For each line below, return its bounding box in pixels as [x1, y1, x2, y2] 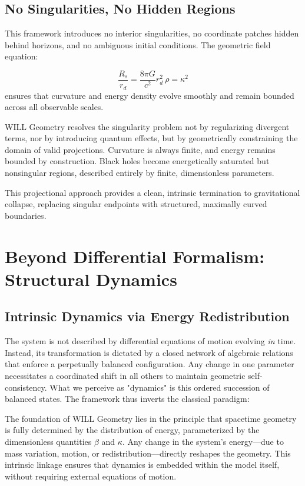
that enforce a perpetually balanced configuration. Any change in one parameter [5, 358, 294, 370]
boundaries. [5, 209, 47, 221]
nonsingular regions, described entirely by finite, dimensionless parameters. [5, 167, 274, 179]
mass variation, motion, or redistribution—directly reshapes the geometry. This [5, 447, 291, 459]
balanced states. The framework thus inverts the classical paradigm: [5, 392, 250, 405]
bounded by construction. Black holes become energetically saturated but [5, 155, 270, 167]
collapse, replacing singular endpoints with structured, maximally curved [5, 198, 267, 210]
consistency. [5, 381, 47, 393]
